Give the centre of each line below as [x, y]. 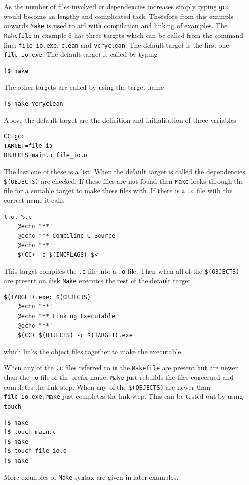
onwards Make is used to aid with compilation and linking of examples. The [116, 26]
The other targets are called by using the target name [84, 87]
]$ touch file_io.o [35, 451]
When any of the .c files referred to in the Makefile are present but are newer [121, 368]
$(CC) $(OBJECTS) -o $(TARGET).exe [75, 335]
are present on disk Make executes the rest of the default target [97, 280]
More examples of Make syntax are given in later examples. [91, 476]
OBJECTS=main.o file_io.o [46, 155]
